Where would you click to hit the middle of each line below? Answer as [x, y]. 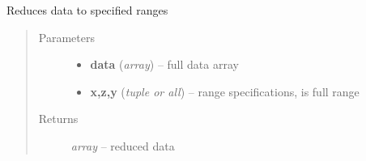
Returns [58, 119]
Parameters [66, 37]
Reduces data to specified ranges [87, 10]
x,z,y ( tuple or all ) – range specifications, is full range [225, 91]
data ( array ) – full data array [164, 64]
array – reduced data [123, 145]
